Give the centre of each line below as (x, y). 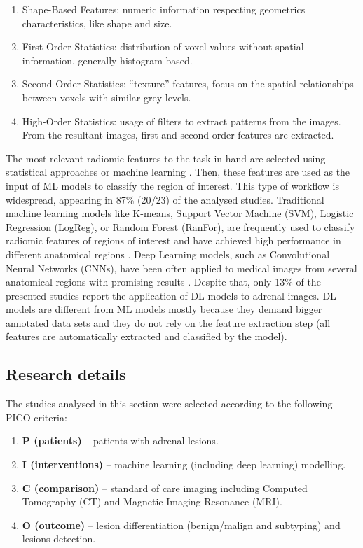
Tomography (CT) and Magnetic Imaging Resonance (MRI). (152, 501)
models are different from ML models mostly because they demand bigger (164, 309)
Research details (66, 374)
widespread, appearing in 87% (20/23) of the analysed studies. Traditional (165, 199)
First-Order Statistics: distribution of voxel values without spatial (163, 47)
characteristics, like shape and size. (97, 23)
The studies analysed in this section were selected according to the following (169, 403)
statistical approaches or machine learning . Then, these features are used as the (178, 172)
